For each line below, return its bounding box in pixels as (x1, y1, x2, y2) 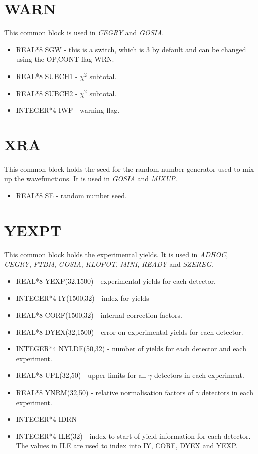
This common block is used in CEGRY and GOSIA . (4, 27, 164, 38)
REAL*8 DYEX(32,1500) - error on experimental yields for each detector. (16, 326, 243, 337)
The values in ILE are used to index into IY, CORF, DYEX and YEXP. (16, 440, 238, 451)
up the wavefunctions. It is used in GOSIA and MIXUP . (4, 173, 177, 184)
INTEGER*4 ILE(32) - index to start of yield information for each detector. (16, 430, 251, 441)
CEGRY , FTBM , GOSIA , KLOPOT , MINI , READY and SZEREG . (4, 259, 213, 269)
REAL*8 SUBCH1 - (16, 70, 78, 81)
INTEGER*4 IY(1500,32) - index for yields (16, 292, 149, 303)
